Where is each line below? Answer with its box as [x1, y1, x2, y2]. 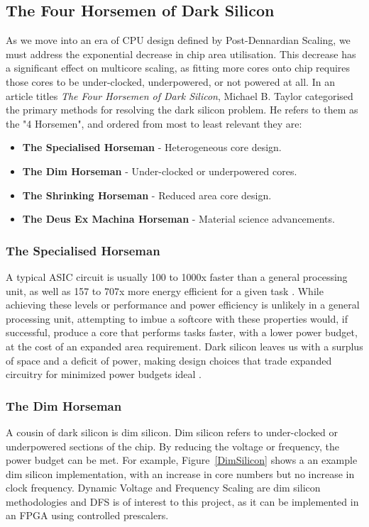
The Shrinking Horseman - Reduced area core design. [22, 187, 272, 202]
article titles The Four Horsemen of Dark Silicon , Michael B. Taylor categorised [6, 88, 353, 103]
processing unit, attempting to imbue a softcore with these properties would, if [6, 311, 348, 326]
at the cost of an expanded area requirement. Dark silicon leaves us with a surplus [6, 338, 363, 353]
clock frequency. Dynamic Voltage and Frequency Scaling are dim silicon [6, 480, 321, 495]
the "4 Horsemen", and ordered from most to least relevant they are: [6, 116, 302, 131]
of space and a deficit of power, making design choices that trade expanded [6, 353, 332, 367]
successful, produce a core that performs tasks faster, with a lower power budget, [6, 325, 358, 340]
